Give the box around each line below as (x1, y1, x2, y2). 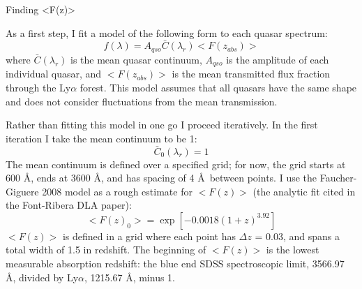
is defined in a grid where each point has (62, 228, 236, 243)
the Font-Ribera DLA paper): (6, 198, 132, 212)
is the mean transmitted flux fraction (172, 66, 331, 81)
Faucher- (319, 170, 357, 185)
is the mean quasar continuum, (70, 52, 202, 66)
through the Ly (6, 80, 71, 94)
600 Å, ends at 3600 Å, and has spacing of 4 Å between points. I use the (6, 170, 317, 185)
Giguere (6, 184, 39, 198)
